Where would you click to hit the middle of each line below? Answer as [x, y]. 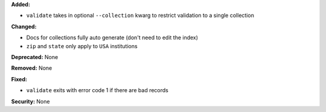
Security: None [30, 101]
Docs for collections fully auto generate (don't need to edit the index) [112, 38]
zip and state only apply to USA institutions [82, 46]
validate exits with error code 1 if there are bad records [97, 90]
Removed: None [32, 68]
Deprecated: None [35, 57]
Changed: [24, 26]
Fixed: [19, 79]
